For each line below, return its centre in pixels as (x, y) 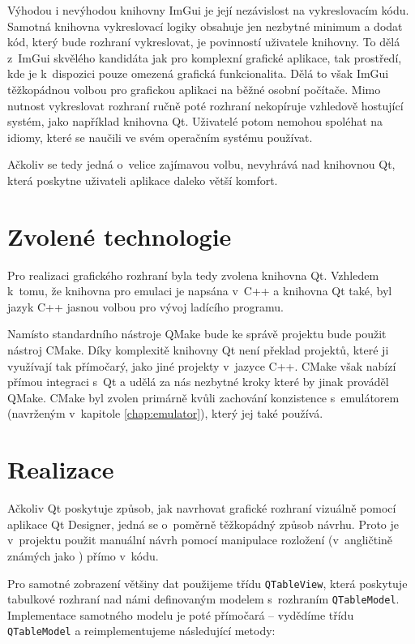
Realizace (61, 469)
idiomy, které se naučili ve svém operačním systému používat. (160, 137)
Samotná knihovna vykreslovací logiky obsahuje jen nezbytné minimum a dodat (205, 26)
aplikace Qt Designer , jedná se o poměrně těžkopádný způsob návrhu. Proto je (203, 524)
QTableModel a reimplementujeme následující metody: (141, 631)
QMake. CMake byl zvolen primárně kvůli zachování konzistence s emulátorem (203, 397)
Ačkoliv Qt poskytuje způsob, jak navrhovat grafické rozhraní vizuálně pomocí (202, 508)
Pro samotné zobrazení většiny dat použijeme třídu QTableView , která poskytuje (207, 583)
